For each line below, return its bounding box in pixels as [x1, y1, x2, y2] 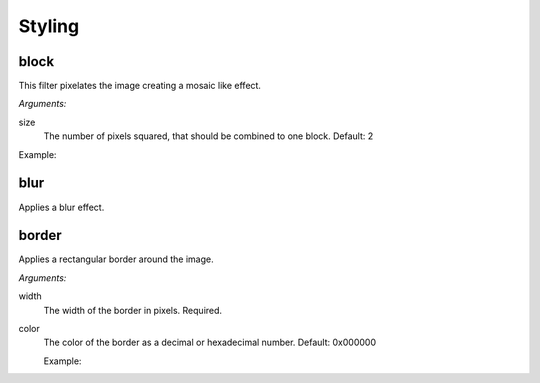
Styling [18, 15, 80, 37]
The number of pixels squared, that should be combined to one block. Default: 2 [43, 130, 374, 142]
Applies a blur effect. [18, 201, 105, 213]
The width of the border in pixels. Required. [43, 304, 223, 316]
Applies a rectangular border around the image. [18, 253, 214, 265]
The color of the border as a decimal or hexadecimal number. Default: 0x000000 [43, 336, 377, 349]
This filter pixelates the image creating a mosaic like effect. [18, 80, 262, 92]
